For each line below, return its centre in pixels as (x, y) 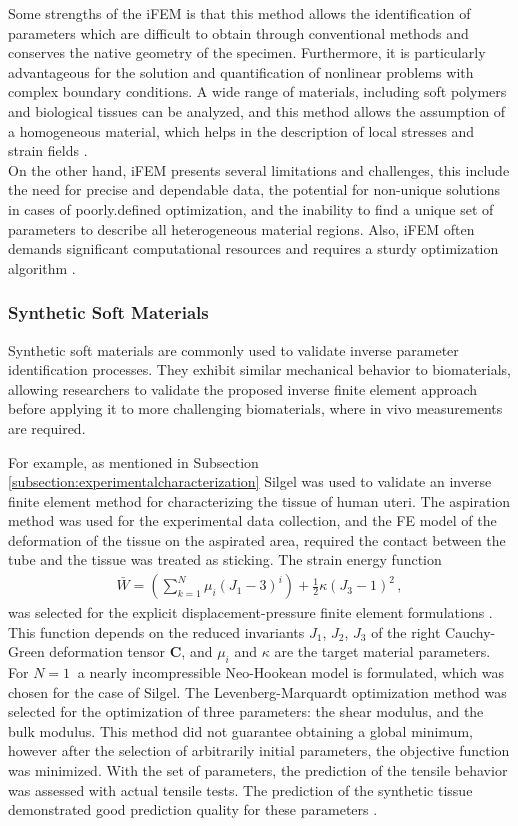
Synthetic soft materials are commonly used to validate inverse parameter (233, 349)
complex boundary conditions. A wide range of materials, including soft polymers (257, 91)
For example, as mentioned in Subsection (133, 461)
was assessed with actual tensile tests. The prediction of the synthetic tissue (240, 789)
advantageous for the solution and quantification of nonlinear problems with (241, 71)
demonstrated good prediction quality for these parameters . (193, 809)
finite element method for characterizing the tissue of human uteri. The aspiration (259, 500)
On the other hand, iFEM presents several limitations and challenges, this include (259, 169)
